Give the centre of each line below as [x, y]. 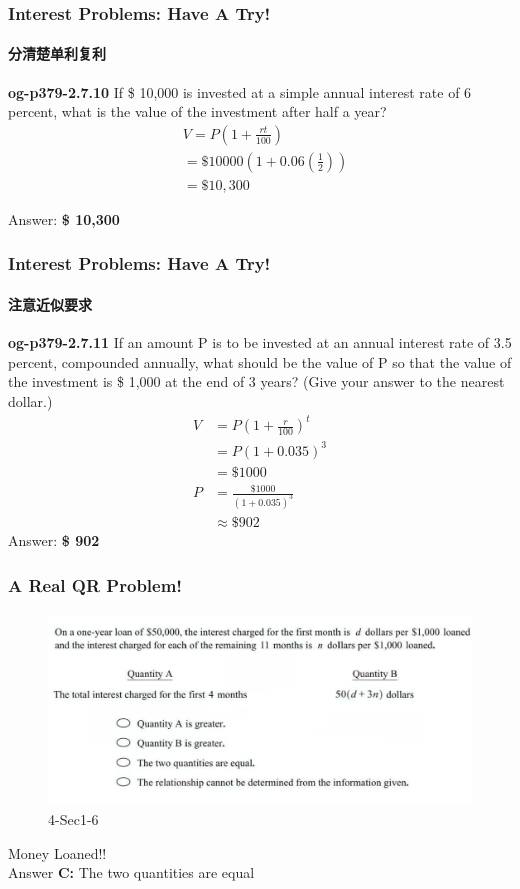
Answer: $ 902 [54, 540]
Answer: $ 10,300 [64, 218]
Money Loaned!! [57, 852]
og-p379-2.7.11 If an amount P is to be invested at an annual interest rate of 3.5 [260, 342]
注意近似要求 [50, 303]
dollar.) [30, 400]
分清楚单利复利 [57, 53]
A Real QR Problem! [95, 584]
